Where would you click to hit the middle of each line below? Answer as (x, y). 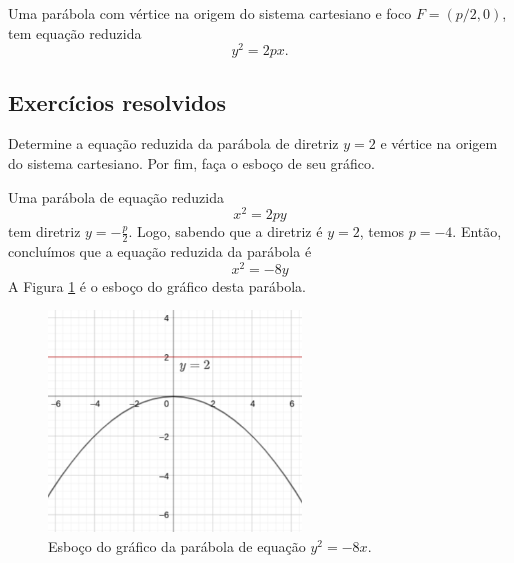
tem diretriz (44, 231)
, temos (382, 231)
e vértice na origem (439, 143)
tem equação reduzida (75, 32)
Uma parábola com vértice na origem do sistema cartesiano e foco (210, 13)
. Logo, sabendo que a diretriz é (225, 231)
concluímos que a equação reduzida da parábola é (160, 251)
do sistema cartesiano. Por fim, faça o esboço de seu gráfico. (191, 163)
